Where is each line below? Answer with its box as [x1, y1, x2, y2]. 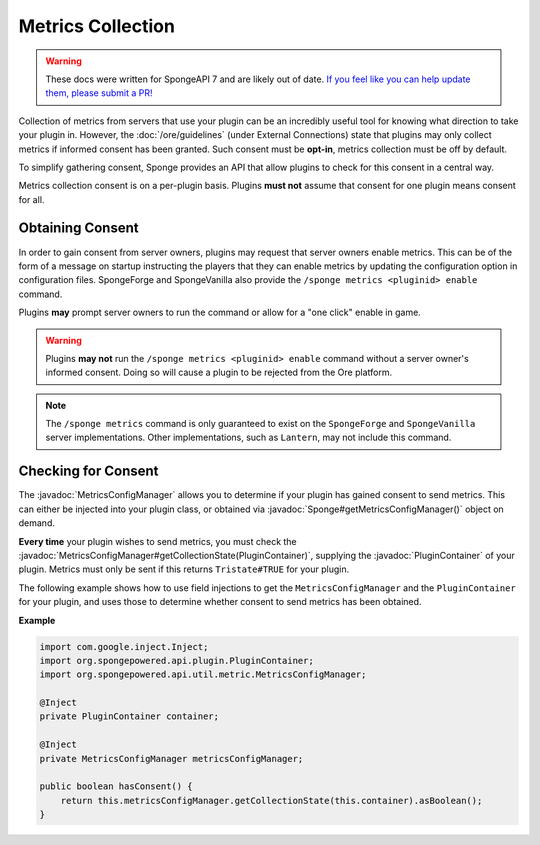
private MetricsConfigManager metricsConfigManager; [39, 753, 304, 764]
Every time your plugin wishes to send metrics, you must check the [18, 535, 297, 547]
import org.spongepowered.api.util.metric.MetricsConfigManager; [39, 669, 367, 680]
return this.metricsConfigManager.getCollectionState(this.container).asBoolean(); [60, 795, 483, 806]
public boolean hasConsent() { [39, 781, 194, 792]
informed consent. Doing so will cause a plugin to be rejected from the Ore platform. [45, 366, 393, 379]
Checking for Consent [18, 463, 159, 480]
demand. [18, 517, 55, 529]
